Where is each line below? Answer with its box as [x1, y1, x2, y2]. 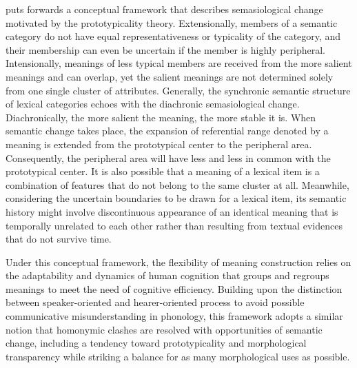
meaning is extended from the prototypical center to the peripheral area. [6, 136, 312, 151]
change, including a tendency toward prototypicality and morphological [6, 336, 307, 350]
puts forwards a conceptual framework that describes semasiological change [6, 2, 323, 16]
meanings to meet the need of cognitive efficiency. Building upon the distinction [6, 281, 343, 296]
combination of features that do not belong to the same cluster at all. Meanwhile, [6, 177, 349, 192]
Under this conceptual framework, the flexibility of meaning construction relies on [6, 254, 351, 269]
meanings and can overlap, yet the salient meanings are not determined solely [6, 69, 334, 83]
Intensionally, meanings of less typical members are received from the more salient [6, 56, 352, 70]
